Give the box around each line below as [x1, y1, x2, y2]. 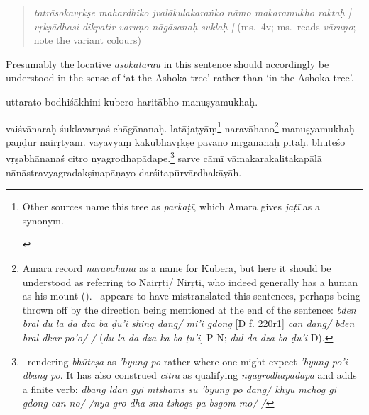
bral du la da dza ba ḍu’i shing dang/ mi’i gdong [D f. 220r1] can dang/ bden [22, 316, 355, 331]
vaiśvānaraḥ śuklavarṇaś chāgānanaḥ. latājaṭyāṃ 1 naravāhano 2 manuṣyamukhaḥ [6, 118, 355, 135]
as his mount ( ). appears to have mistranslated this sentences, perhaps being [22, 288, 360, 303]
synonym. [22, 212, 64, 227]
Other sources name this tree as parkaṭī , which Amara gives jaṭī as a [22, 199, 321, 214]
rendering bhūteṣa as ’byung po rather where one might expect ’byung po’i [27, 353, 348, 368]
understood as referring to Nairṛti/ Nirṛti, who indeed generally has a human [22, 274, 358, 289]
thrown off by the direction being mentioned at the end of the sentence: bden [22, 302, 356, 317]
